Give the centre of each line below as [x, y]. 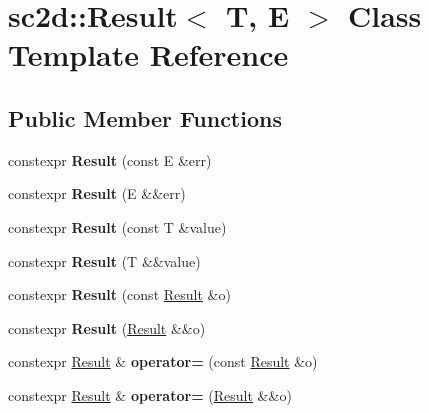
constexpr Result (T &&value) [104, 260]
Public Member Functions [145, 117]
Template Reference [148, 54]
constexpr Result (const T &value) [117, 226]
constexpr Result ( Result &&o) [107, 327]
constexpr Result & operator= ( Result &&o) [150, 394]
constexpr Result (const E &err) [110, 159]
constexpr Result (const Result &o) [119, 294]
